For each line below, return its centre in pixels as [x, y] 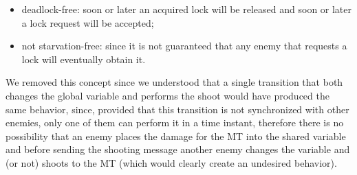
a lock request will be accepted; [88, 22]
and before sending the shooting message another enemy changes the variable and [178, 149]
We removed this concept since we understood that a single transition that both [174, 82]
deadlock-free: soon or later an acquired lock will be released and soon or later [187, 9]
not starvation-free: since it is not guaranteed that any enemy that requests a [184, 46]
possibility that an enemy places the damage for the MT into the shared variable [176, 136]
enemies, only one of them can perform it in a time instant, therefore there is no [175, 122]
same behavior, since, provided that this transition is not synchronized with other [177, 109]
